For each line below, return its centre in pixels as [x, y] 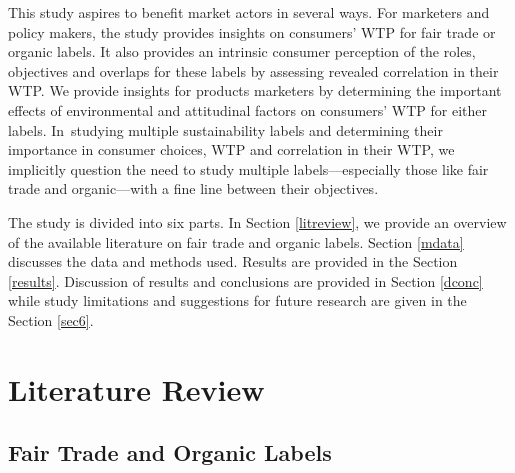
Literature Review [136, 388]
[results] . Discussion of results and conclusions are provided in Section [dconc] [245, 280]
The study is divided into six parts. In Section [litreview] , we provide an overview [257, 221]
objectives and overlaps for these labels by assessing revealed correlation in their [253, 70]
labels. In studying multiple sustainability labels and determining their [225, 129]
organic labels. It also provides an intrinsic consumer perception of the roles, [242, 51]
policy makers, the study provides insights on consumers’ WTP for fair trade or [252, 31]
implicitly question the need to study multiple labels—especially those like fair [248, 168]
